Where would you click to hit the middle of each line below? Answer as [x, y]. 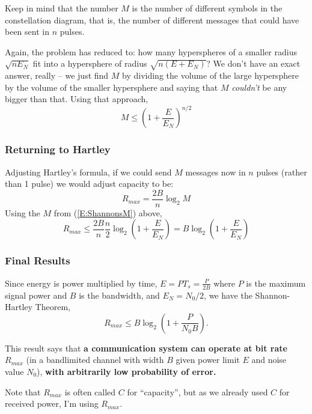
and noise [269, 360]
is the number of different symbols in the [207, 8]
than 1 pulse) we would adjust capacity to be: [89, 184]
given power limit [208, 360]
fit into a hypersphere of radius [90, 63]
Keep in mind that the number [62, 8]
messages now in [216, 172]
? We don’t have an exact [253, 63]
